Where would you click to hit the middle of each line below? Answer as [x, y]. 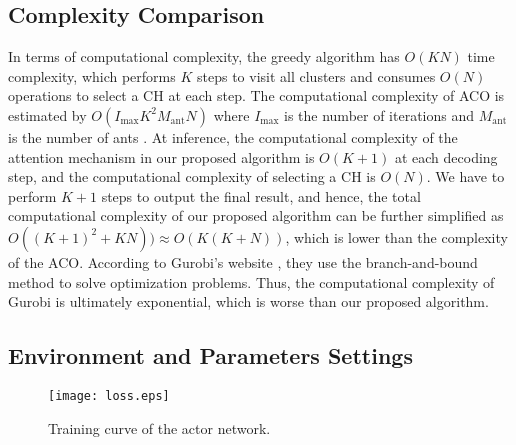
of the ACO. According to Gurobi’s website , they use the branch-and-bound [243, 261]
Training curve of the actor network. [159, 427]
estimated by [47, 114]
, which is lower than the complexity [396, 236]
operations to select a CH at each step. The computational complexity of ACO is [256, 95]
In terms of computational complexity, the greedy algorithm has [204, 56]
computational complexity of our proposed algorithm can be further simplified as [256, 215]
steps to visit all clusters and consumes [316, 75]
